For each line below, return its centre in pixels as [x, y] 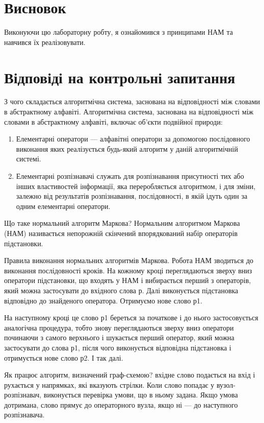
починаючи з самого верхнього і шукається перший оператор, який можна [119, 337]
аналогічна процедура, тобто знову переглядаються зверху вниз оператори [119, 327]
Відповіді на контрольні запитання [120, 77]
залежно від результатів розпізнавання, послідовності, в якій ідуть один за [132, 196]
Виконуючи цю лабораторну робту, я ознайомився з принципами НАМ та [118, 32]
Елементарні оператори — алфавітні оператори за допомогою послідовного [133, 139]
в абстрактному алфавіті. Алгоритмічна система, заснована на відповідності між [129, 112]
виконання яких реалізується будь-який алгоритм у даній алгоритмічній [127, 148]
